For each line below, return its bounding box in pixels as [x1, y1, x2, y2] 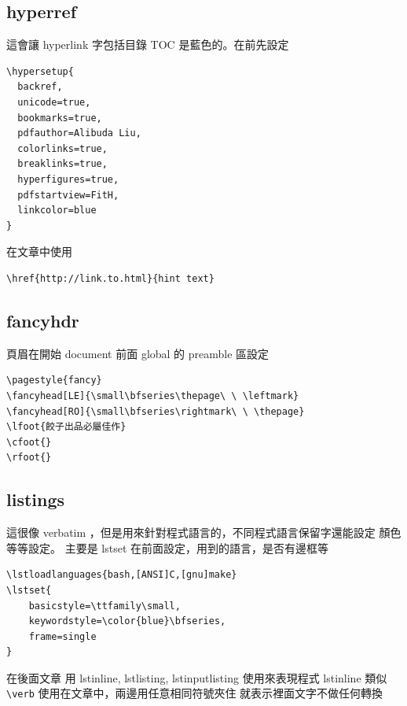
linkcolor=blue [17, 205, 97, 216]
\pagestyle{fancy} [6, 375, 102, 386]
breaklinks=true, [17, 158, 108, 170]
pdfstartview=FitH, [17, 189, 119, 201]
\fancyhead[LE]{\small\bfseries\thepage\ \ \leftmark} [6, 390, 299, 401]
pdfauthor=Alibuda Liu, [17, 128, 141, 139]
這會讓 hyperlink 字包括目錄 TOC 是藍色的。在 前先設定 [6, 36, 289, 53]
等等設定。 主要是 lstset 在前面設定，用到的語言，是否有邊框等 [6, 539, 329, 556]
